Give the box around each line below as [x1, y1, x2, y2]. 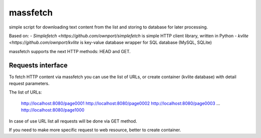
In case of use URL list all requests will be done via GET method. [9, 118, 137, 124]
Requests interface [9, 61, 68, 69]
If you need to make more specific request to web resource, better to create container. [9, 127, 181, 133]
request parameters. [9, 81, 50, 86]
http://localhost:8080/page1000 [21, 107, 85, 113]
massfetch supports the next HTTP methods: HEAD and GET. [9, 48, 131, 54]
